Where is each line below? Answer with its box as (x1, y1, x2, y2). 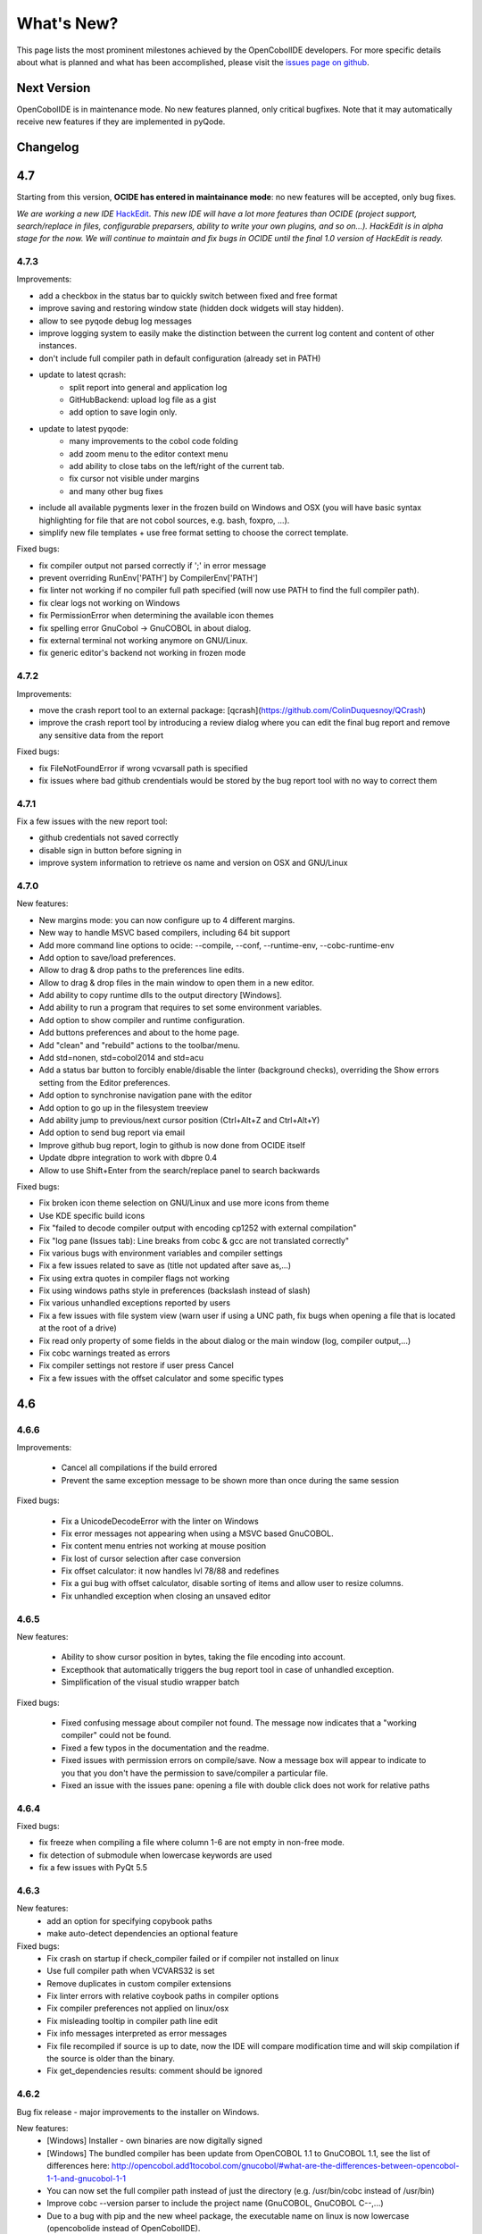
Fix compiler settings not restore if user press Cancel (38, 1360, 234, 1371)
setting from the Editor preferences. (38, 1077, 170, 1088)
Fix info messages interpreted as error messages (46, 2028, 228, 2039)
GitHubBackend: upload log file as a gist (69, 394, 217, 405)
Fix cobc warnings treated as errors (38, 1348, 170, 1358)
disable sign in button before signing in (38, 844, 182, 855)
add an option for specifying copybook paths (46, 1915, 213, 1926)
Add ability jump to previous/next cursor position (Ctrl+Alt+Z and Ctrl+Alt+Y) (38, 1114, 320, 1125)
